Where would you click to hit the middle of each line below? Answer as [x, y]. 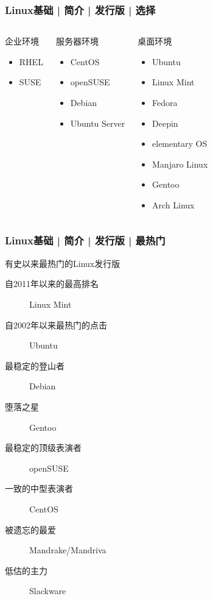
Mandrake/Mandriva [68, 550]
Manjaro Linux [180, 164]
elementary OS [180, 144]
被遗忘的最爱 [30, 529]
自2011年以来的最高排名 [52, 284]
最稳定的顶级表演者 [43, 448]
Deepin [165, 123]
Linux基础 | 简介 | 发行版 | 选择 [80, 9]
